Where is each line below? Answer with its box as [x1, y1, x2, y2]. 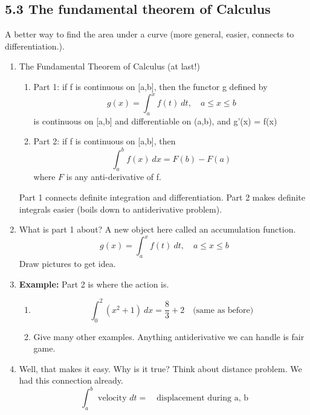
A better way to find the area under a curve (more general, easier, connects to [5, 28, 294, 40]
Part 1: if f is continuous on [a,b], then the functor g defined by [33, 80, 268, 92]
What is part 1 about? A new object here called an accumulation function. [19, 223, 296, 236]
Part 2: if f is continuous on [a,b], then [33, 135, 176, 147]
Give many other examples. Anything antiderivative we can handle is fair [33, 330, 305, 343]
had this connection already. [19, 374, 123, 387]
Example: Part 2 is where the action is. [19, 277, 169, 290]
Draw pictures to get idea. [19, 257, 116, 270]
